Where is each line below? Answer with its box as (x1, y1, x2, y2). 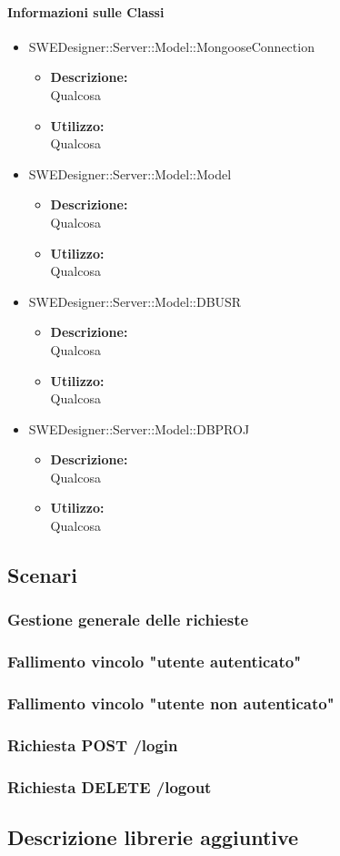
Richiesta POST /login (7, 733, 178, 756)
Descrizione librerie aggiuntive (7, 823, 299, 851)
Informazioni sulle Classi (7, 2, 165, 21)
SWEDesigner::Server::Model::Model (28, 164, 232, 183)
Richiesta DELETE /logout (7, 775, 212, 798)
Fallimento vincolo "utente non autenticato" (7, 692, 335, 715)
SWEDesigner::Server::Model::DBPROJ (28, 419, 250, 438)
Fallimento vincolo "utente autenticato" (7, 650, 302, 673)
